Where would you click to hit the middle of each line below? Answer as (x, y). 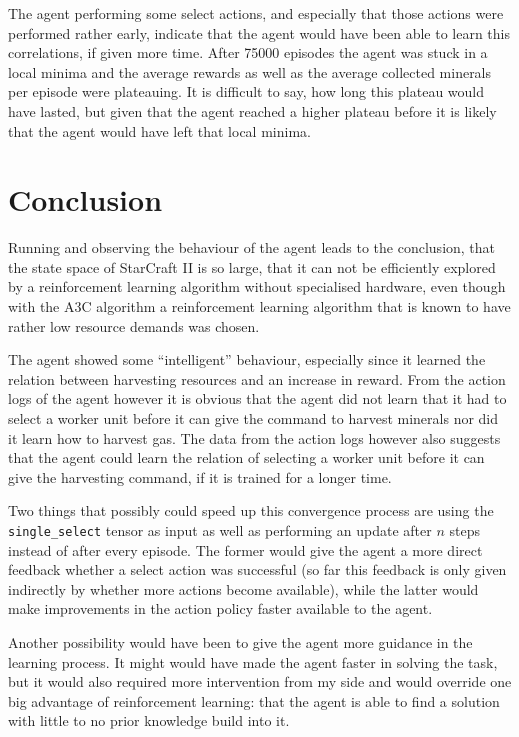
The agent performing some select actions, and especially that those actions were (256, 13)
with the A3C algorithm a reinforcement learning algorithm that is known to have (259, 306)
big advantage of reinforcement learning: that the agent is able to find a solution (254, 700)
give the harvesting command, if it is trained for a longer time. (200, 476)
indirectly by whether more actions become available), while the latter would (243, 588)
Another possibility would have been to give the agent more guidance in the (240, 642)
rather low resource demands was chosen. (134, 325)
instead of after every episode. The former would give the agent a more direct (245, 549)
